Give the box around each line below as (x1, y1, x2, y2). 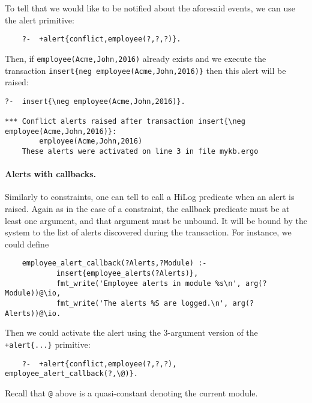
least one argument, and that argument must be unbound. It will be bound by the (5, 214, 307, 226)
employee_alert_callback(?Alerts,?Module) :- (22, 259, 207, 268)
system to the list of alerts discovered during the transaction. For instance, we (5, 226, 292, 238)
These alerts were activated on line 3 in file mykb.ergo (22, 147, 259, 156)
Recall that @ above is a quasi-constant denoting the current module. (5, 386, 258, 399)
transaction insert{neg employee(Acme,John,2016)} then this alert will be (5, 64, 286, 76)
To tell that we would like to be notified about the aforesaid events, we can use (5, 2, 296, 14)
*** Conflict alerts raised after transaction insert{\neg (5, 117, 245, 126)
